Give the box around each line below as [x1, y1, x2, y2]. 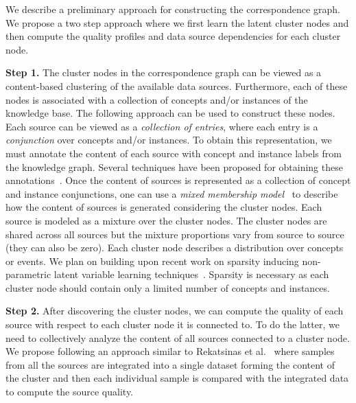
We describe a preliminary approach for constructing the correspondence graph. [5, 2, 340, 16]
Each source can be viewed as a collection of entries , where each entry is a [5, 119, 318, 133]
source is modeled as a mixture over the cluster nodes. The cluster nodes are [5, 213, 327, 227]
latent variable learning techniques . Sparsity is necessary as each [54, 267, 329, 281]
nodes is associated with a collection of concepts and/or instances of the [5, 92, 308, 106]
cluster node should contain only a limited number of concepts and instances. [5, 280, 330, 295]
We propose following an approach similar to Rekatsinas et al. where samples [5, 344, 335, 358]
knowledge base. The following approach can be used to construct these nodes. [5, 106, 335, 120]
